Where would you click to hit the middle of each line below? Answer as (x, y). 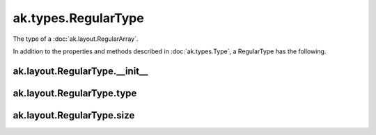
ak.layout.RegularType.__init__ (81, 71)
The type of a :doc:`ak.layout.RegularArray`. (76, 39)
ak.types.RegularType (78, 18)
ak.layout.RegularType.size (74, 115)
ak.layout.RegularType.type (75, 93)
